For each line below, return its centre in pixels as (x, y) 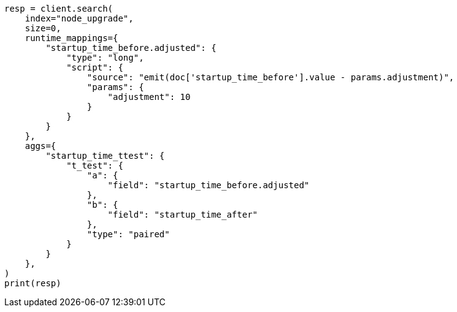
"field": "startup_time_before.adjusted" (209, 185)
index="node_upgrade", (79, 18)
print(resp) (33, 283)
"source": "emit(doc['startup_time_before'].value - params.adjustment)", (271, 77)
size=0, (43, 28)
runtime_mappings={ (71, 38)
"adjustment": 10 (149, 97)
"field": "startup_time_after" (183, 215)
